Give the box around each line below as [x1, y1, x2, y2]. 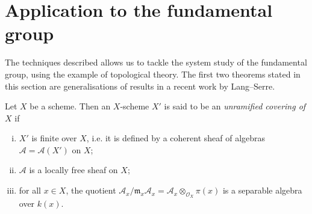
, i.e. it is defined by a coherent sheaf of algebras [86, 132, 266, 144]
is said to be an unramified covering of [164, 100, 306, 112]
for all [19, 184, 42, 197]
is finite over [31, 132, 77, 144]
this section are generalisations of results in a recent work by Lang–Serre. [5, 79, 275, 92]
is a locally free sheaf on [29, 164, 118, 176]
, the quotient [66, 184, 116, 197]
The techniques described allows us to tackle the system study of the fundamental [5, 56, 307, 69]
